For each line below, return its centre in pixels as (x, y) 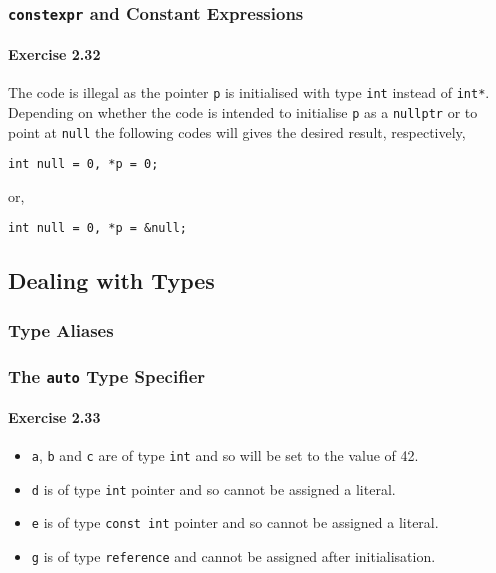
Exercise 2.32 (54, 54)
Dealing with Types (111, 280)
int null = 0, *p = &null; (97, 228)
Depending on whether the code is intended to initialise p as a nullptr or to (243, 111)
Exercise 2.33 (54, 416)
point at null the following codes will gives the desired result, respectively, (237, 131)
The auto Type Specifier (107, 375)
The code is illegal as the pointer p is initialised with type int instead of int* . (249, 92)
